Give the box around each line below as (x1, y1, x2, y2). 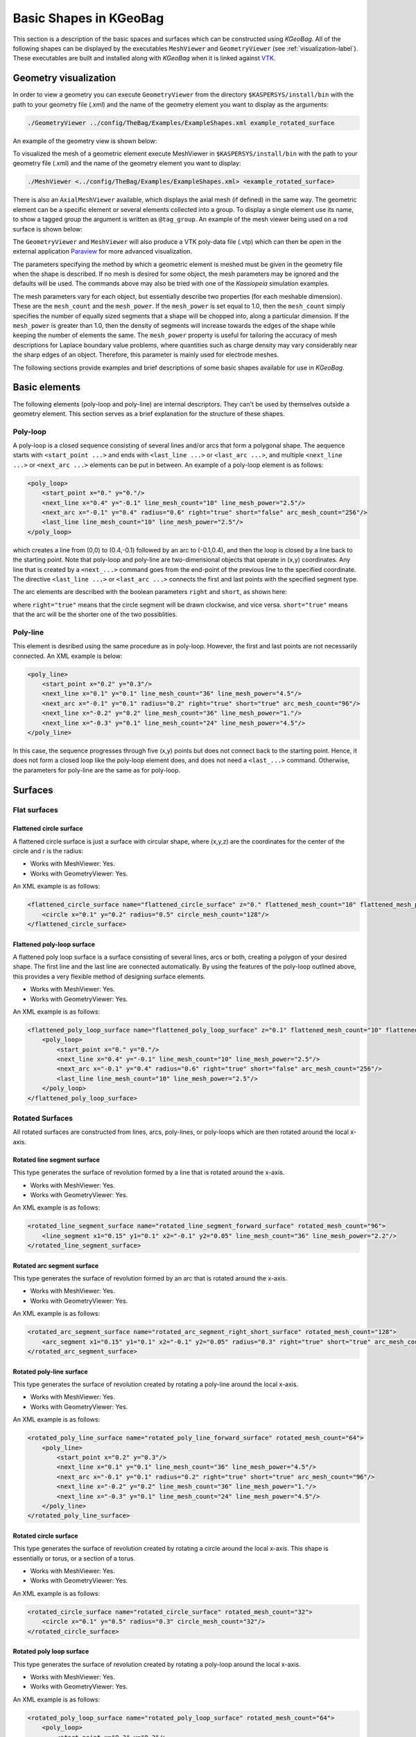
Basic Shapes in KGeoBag (12, 10, 164, 26)
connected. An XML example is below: (12, 652, 123, 660)
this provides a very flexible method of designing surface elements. (12, 972, 206, 980)
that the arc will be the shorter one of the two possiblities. (12, 610, 178, 618)
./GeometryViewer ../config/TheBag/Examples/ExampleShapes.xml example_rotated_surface (27, 119, 335, 126)
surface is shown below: (12, 224, 83, 233)
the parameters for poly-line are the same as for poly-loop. (12, 766, 181, 774)
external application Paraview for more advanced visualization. (12, 247, 193, 256)
